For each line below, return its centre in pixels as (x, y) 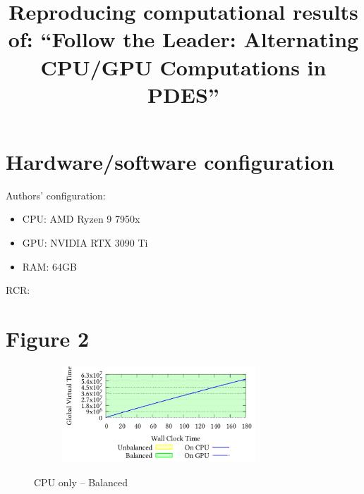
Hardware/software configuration (170, 161)
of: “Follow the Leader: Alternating (183, 39)
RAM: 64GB (49, 266)
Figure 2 (48, 339)
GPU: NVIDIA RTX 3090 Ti (85, 243)
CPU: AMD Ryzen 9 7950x (81, 219)
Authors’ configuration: (56, 195)
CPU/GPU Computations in (183, 67)
